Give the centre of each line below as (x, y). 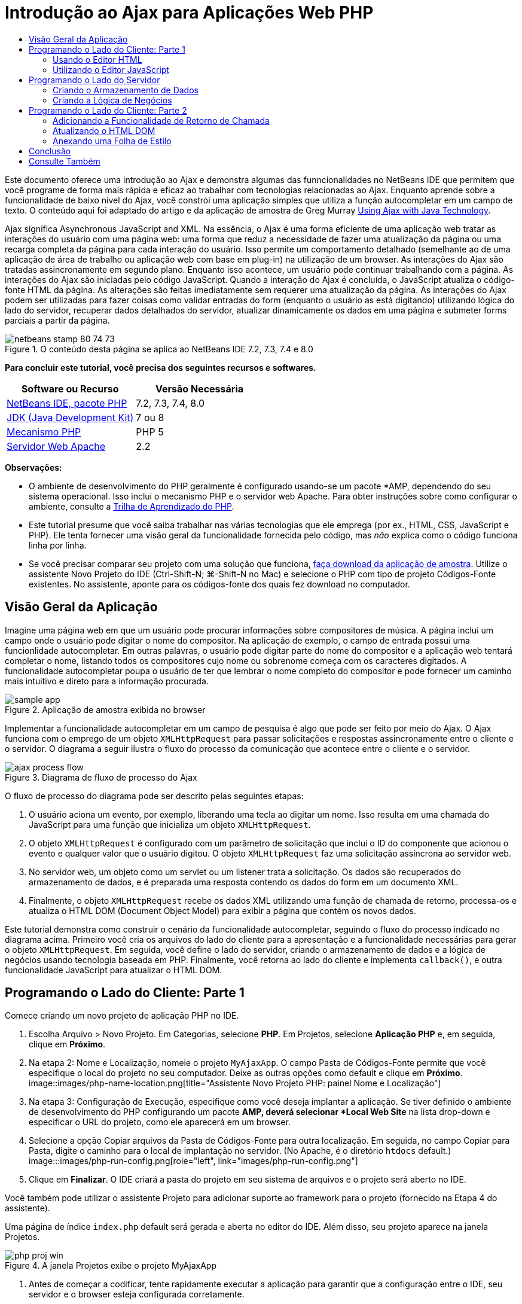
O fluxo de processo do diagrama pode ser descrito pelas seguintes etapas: (154, 796)
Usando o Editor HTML (97, 59)
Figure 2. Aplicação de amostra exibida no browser (105, 709)
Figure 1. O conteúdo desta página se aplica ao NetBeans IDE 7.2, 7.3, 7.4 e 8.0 (159, 349)
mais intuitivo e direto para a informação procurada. (107, 681)
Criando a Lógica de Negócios (112, 100)
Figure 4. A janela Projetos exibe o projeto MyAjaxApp (111, 1266)
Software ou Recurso (70, 389)
